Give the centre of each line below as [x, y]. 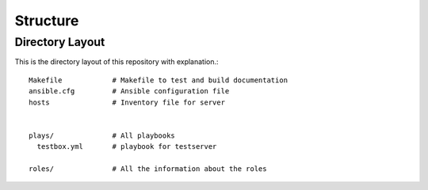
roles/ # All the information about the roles [148, 169]
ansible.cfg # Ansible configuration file [129, 91]
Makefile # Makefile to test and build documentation [159, 80]
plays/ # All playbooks [102, 135]
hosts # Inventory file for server [127, 102]
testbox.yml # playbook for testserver [127, 147]
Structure [47, 21]
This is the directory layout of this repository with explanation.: [117, 62]
